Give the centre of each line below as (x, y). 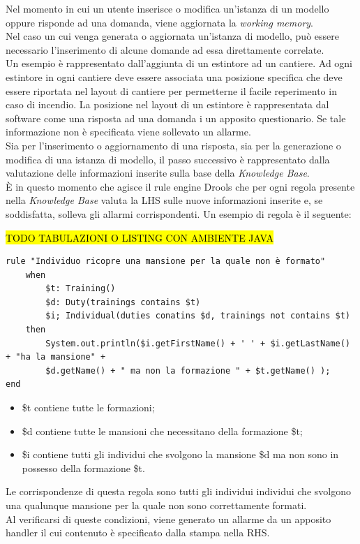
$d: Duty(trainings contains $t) (123, 302)
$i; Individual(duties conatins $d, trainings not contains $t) (198, 316)
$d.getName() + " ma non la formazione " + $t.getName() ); (188, 370)
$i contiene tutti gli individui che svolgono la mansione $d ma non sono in (180, 454)
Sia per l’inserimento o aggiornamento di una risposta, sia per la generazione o (173, 145)
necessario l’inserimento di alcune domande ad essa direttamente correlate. (165, 49)
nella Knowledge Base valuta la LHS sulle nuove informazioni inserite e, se (164, 200)
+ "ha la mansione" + (56, 357)
